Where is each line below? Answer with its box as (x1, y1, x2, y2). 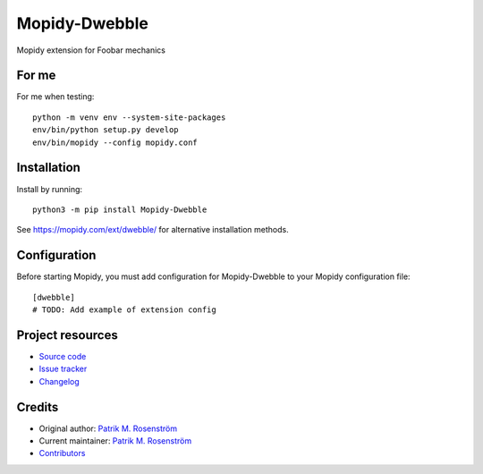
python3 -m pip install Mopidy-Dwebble (32, 204, 208, 215)
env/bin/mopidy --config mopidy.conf (32, 137, 199, 148)
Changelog (38, 376, 80, 386)
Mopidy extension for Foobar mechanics (16, 45, 165, 55)
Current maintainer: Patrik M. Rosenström (38, 435, 192, 446)
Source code (38, 351, 87, 361)
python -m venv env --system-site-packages (32, 112, 226, 123)
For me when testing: (16, 91, 95, 102)
